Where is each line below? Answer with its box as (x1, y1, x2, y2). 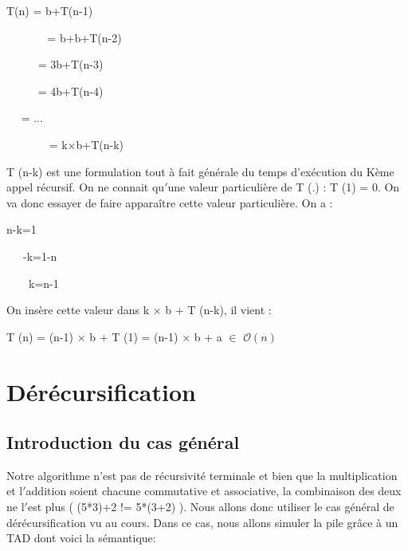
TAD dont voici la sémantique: (6, 529, 156, 546)
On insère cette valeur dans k (6, 301, 150, 318)
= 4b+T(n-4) (37, 82, 104, 99)
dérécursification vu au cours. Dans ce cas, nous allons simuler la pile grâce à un (6, 514, 398, 530)
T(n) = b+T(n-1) (6, 2, 93, 18)
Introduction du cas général (6, 430, 240, 455)
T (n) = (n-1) (6, 328, 73, 344)
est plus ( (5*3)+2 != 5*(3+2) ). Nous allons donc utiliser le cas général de (27, 498, 394, 515)
